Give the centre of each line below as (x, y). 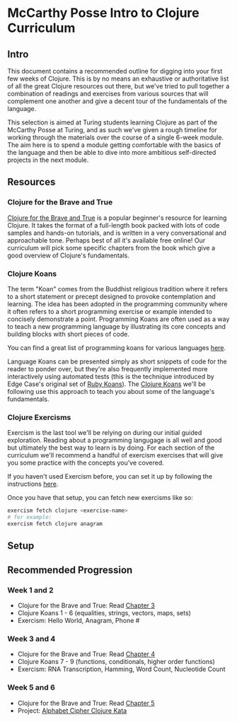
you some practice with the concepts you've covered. (86, 463)
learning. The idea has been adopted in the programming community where (117, 304)
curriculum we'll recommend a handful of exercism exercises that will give (115, 455)
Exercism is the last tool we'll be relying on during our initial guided (105, 433)
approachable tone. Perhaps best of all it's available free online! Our (106, 240)
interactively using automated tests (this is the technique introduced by (111, 376)
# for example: (30, 518)
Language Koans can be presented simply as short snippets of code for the (117, 361)
